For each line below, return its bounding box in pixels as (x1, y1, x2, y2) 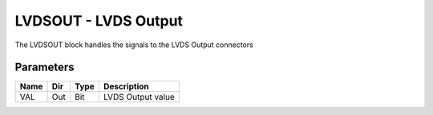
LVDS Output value (103, 92, 176, 103)
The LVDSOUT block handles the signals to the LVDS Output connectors (14, 40, 254, 50)
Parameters (14, 61, 75, 74)
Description (103, 81, 150, 92)
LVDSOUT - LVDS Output (14, 12, 184, 30)
